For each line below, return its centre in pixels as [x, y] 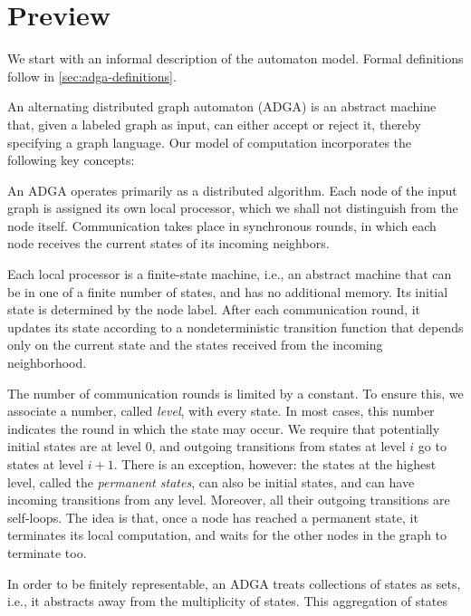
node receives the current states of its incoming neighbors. [168, 243]
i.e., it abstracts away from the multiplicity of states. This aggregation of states [227, 601]
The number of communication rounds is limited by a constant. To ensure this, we [235, 393]
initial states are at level [74, 446]
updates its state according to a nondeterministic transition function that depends [235, 327]
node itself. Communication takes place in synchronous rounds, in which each [222, 225]
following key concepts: [71, 160]
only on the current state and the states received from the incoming [195, 345]
